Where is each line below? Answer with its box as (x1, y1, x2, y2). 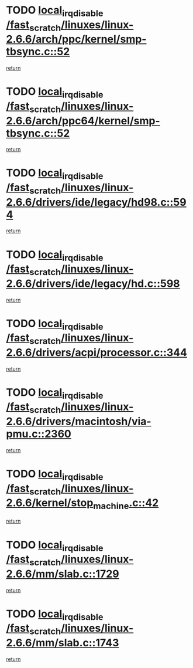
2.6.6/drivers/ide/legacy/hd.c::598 (6, 277, 180, 290)
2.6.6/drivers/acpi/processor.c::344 (6, 345, 187, 359)
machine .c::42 (93, 496, 159, 511)
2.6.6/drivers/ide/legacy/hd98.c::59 (6, 195, 187, 209)
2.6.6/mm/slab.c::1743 (6, 636, 119, 649)
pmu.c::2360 (6, 428, 71, 440)
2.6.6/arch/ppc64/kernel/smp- (6, 114, 161, 127)
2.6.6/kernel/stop (6, 496, 94, 510)
